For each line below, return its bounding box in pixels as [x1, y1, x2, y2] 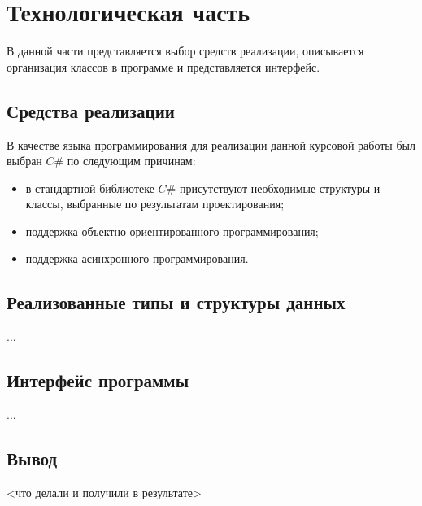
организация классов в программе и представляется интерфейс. [7, 58, 320, 75]
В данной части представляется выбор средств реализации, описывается [7, 42, 364, 59]
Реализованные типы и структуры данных [7, 290, 346, 315]
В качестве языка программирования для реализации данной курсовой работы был [7, 136, 415, 153]
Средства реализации [7, 98, 175, 123]
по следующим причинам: [67, 152, 196, 169]
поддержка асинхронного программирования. [25, 250, 249, 267]
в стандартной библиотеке [25, 179, 154, 196]
